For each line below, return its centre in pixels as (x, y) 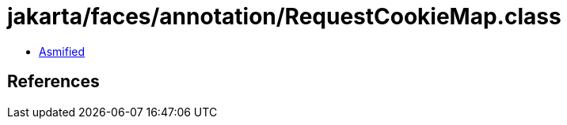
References (53, 82)
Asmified (62, 51)
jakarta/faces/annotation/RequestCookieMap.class (284, 17)
